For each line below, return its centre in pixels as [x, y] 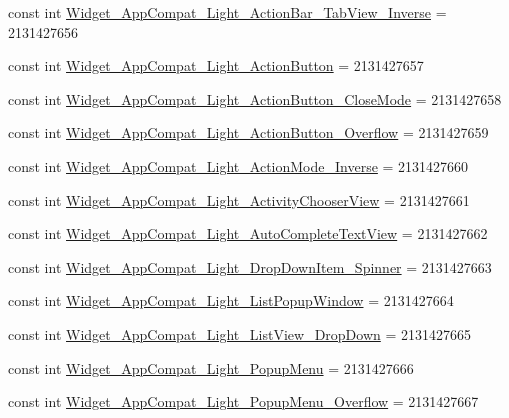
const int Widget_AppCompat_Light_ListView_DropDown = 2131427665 [240, 333]
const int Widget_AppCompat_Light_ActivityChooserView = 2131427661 [239, 199]
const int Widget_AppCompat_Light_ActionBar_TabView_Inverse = [227, 12]
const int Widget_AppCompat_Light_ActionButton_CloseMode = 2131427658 [255, 98]
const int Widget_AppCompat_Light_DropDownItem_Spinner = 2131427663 [250, 266]
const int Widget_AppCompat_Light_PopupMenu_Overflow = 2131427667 [243, 401]
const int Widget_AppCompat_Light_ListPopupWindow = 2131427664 [231, 300]
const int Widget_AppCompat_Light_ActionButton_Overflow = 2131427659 [248, 132]
